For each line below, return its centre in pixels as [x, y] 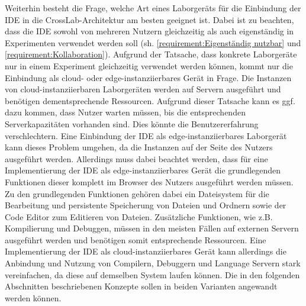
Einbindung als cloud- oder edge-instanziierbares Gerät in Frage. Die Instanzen [148, 77]
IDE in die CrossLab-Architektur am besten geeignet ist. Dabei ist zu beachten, [149, 19]
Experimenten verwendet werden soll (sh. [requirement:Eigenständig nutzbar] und [153, 42]
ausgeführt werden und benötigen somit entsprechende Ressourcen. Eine [136, 239]
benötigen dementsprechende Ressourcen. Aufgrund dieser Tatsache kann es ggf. [150, 100]
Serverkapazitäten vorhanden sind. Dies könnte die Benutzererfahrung [132, 123]
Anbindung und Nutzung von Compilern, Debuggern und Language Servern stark [153, 263]
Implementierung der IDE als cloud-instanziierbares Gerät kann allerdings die [146, 251]
